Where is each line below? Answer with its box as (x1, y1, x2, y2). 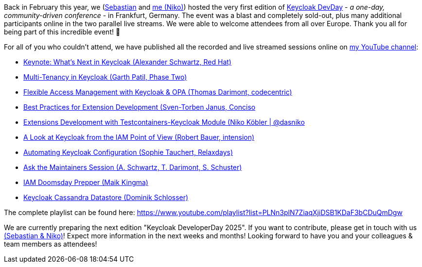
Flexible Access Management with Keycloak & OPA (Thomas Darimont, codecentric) (23, 88, 292, 96)
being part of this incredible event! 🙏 (4, 28, 121, 36)
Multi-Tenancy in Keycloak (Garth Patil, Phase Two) (23, 73, 187, 81)
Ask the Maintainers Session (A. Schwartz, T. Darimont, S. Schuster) (23, 163, 242, 171)
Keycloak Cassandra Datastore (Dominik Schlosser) (23, 193, 189, 201)
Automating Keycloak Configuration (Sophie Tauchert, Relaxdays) (23, 148, 233, 156)
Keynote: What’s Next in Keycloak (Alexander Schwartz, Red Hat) (23, 58, 231, 66)
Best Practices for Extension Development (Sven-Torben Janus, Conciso (23, 103, 256, 111)
